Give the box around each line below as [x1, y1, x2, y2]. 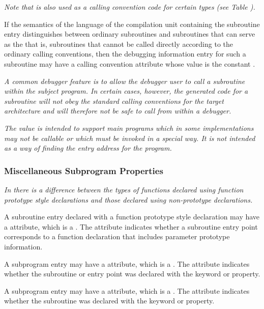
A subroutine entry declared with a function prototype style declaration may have [4, 211, 260, 222]
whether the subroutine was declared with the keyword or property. [4, 295, 215, 306]
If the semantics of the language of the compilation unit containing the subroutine [4, 18, 260, 29]
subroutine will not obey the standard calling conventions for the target [4, 95, 224, 106]
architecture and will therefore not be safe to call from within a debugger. [4, 105, 231, 116]
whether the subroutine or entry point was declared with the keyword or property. [4, 268, 260, 279]
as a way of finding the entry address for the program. [4, 143, 172, 153]
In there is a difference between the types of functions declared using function [4, 184, 244, 194]
